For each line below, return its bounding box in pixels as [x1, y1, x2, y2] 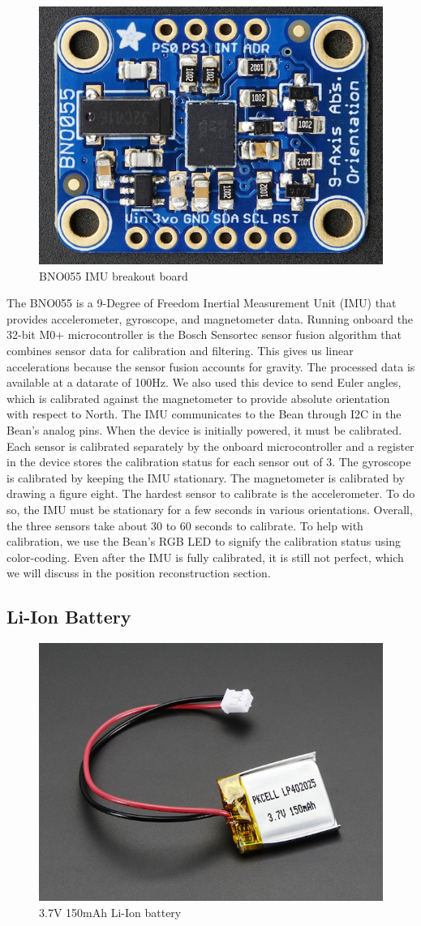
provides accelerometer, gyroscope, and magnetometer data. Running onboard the [6, 310, 414, 327]
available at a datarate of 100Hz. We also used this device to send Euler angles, [6, 374, 402, 391]
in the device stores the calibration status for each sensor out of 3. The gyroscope [6, 453, 411, 470]
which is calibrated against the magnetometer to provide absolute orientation [6, 389, 390, 406]
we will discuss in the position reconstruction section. [6, 564, 271, 581]
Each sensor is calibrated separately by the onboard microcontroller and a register [6, 437, 415, 454]
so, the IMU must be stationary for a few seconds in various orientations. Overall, [6, 500, 413, 517]
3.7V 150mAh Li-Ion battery [39, 903, 182, 920]
